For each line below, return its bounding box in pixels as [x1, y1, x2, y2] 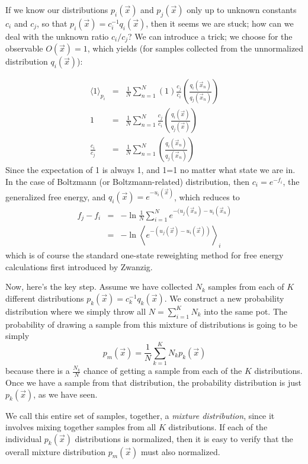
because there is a [5, 364, 70, 377]
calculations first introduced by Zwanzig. [5, 260, 153, 273]
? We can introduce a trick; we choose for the [128, 30, 293, 42]
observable [5, 42, 43, 55]
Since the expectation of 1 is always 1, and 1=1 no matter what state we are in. [5, 164, 296, 176]
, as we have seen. [33, 388, 98, 400]
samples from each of [208, 280, 284, 293]
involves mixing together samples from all [5, 421, 156, 433]
